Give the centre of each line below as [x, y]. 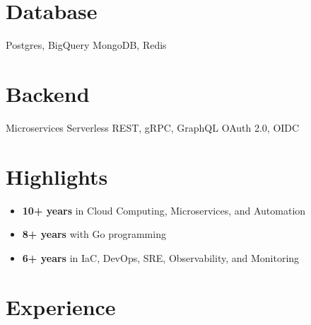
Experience [61, 306]
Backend [48, 93]
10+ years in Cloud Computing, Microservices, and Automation [164, 210]
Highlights [57, 176]
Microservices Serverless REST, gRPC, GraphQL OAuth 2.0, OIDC [153, 127]
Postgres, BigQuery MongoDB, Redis [86, 45]
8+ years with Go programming [94, 234]
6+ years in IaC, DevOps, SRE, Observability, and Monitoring [161, 257]
